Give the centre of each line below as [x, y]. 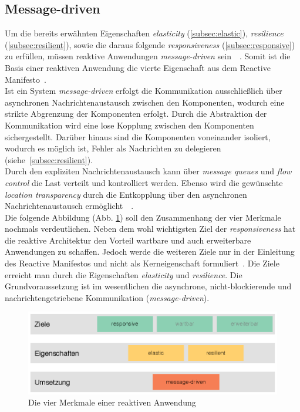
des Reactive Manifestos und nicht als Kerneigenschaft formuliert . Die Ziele [142, 263]
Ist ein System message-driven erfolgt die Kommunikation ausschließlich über [144, 91]
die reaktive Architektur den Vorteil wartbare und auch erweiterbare [128, 240]
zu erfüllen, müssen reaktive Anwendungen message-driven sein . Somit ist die [148, 56]
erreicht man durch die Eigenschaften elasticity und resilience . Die [124, 274]
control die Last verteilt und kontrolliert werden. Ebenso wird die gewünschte [144, 182]
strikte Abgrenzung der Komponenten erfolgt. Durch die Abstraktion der [136, 114]
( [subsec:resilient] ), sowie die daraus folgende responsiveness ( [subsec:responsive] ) [150, 44]
